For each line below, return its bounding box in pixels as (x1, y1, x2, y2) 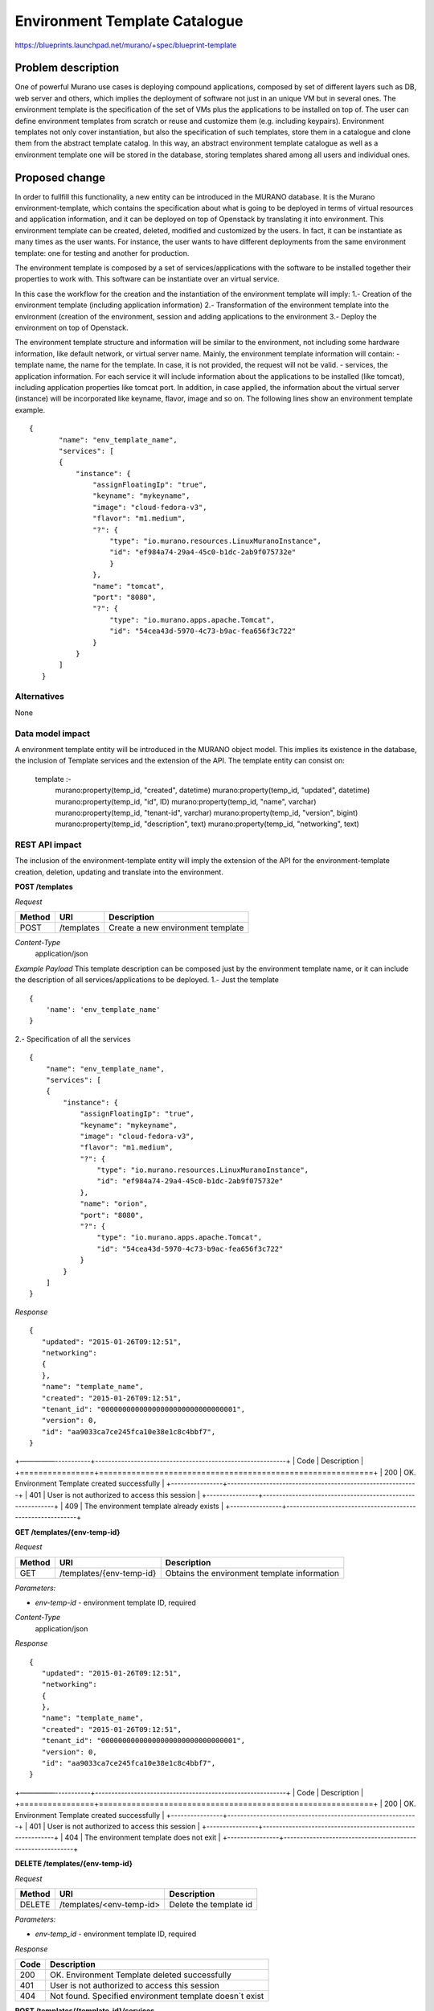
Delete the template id (169, 1898, 253, 1910)
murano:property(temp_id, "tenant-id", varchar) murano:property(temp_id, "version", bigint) (55, 808, 358, 817)
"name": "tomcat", (92, 582, 165, 590)
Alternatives (14, 691, 64, 702)
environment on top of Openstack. (14, 323, 129, 332)
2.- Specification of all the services (14, 1034, 132, 1043)
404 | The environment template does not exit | (64, 1832, 221, 1842)
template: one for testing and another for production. (14, 248, 190, 257)
